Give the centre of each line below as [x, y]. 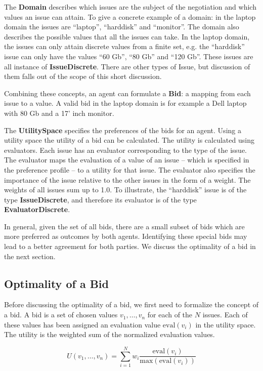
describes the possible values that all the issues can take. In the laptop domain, [127, 36]
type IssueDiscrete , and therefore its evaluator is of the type [100, 199]
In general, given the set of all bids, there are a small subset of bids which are [124, 226]
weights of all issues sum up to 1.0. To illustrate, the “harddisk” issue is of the [125, 190]
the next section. [30, 256]
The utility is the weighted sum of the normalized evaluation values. [109, 334]
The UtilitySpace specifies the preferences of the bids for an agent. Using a [123, 130]
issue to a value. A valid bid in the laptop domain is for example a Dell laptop [125, 103]
